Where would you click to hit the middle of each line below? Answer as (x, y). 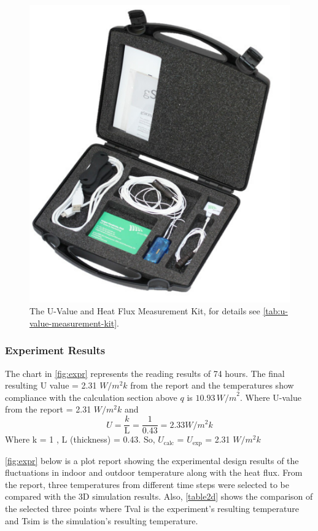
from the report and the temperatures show (212, 385)
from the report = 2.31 (48, 409)
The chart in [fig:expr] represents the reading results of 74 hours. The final (145, 373)
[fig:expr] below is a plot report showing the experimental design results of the (152, 460)
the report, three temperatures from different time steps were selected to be (147, 484)
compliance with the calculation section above (91, 397)
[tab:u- (275, 311)
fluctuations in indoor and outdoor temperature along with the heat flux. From (154, 472)
